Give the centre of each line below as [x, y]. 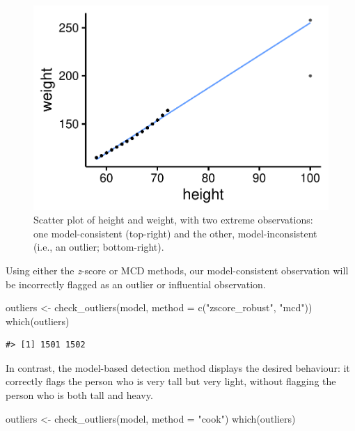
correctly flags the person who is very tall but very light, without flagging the [171, 381]
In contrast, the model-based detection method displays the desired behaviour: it [178, 367]
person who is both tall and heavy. [79, 395]
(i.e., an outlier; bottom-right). [99, 247]
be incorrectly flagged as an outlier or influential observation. [136, 284]
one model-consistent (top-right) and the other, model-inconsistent [175, 233]
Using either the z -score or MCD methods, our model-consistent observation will [177, 270]
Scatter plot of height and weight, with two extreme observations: [173, 220]
